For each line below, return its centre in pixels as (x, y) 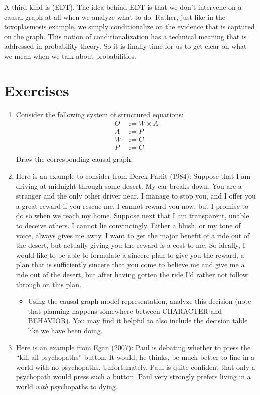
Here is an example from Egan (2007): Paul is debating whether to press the (133, 347)
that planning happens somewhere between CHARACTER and (125, 311)
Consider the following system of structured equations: (100, 114)
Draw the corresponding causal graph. (74, 159)
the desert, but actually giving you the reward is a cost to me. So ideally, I (131, 245)
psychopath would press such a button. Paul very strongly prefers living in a (133, 377)
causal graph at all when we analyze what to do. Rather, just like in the (115, 16)
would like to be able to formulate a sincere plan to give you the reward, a (130, 254)
